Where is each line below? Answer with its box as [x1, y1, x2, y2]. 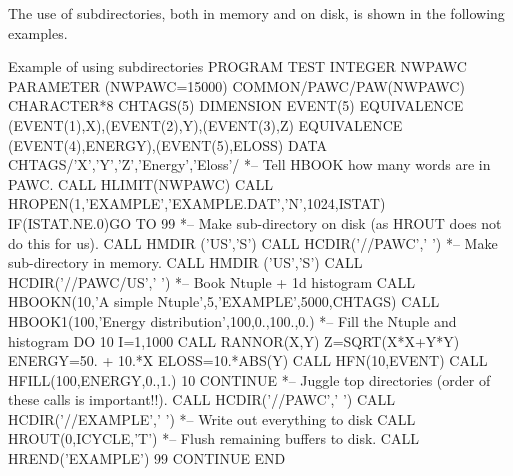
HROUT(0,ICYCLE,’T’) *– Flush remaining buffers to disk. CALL [8, 428, 419, 449]
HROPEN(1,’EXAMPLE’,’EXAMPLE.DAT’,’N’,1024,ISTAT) [8, 193, 386, 214]
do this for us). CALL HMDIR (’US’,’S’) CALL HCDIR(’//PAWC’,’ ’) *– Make [8, 232, 498, 253]
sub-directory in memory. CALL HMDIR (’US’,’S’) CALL [8, 252, 363, 273]
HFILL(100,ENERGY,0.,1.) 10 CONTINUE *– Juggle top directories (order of [8, 369, 491, 390]
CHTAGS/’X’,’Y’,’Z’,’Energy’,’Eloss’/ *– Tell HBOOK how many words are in [8, 154, 491, 175]
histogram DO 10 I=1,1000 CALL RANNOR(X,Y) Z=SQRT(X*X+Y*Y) [8, 330, 460, 351]
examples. [8, 22, 68, 43]
